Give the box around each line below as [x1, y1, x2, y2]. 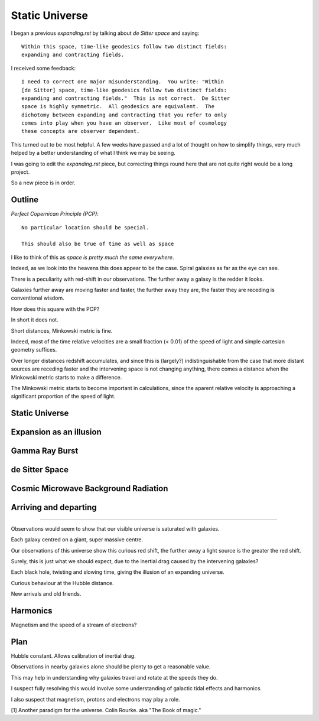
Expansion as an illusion [11, 427, 102, 437]
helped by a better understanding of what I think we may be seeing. [11, 150, 175, 157]
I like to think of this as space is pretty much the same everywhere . [11, 254, 174, 261]
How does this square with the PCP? [11, 305, 100, 313]
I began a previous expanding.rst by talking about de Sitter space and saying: [11, 30, 200, 37]
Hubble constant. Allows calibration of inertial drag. [11, 652, 136, 659]
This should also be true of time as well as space [21, 241, 174, 248]
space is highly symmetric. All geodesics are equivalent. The [21, 103, 215, 110]
